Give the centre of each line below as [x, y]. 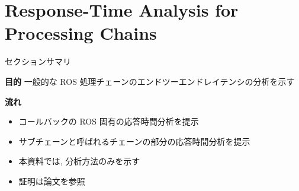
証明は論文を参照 [52, 181]
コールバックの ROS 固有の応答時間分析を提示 [109, 121]
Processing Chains [81, 33]
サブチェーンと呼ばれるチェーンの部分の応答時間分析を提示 [134, 141]
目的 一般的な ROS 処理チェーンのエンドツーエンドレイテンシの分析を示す [150, 81]
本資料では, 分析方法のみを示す [79, 161]
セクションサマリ [38, 61]
